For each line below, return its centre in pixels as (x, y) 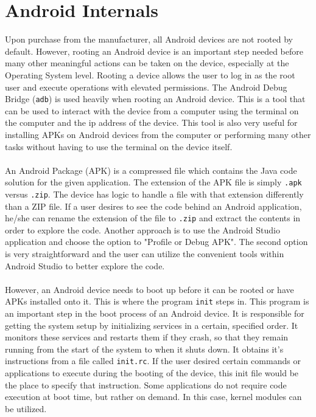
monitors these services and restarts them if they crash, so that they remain (147, 337)
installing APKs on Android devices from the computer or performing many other (158, 134)
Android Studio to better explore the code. (85, 265)
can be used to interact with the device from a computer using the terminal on (152, 110)
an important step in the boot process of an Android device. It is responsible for (155, 313)
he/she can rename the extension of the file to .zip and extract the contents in (153, 218)
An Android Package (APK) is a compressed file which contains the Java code (151, 170)
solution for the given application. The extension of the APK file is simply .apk (153, 182)
